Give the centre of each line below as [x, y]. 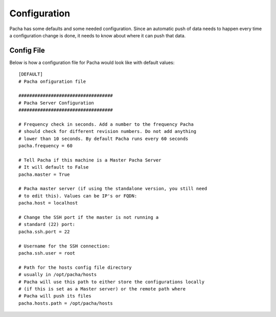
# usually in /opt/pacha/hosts [58, 275]
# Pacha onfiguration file [52, 81]
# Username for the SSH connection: [64, 246]
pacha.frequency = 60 [45, 146]
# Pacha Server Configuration [56, 103]
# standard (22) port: [47, 224]
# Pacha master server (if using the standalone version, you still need [113, 189]
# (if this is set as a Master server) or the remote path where [102, 289]
